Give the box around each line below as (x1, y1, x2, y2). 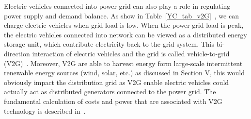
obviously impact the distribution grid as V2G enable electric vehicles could (4, 77, 229, 87)
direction (4, 48, 30, 58)
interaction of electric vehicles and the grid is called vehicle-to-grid (32, 48, 230, 58)
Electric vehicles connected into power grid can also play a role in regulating (4, 1, 231, 11)
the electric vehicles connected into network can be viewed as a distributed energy (4, 29, 247, 39)
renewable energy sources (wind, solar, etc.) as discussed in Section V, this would (4, 68, 245, 78)
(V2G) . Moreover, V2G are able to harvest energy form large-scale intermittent (4, 58, 243, 68)
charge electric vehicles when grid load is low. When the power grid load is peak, (4, 20, 244, 30)
